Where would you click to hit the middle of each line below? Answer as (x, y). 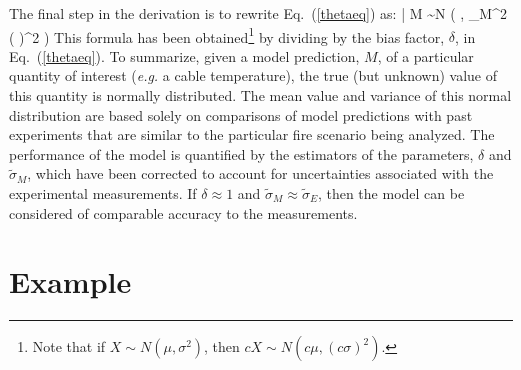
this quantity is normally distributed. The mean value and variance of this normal (260, 95)
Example (70, 281)
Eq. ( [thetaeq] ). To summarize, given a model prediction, (184, 55)
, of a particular (425, 55)
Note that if (69, 346)
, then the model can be (391, 193)
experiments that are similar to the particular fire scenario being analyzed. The (252, 134)
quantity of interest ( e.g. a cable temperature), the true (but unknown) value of (253, 75)
